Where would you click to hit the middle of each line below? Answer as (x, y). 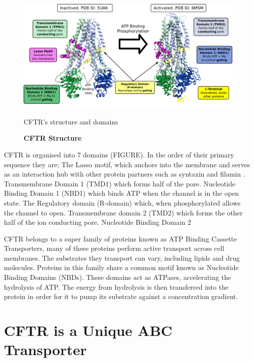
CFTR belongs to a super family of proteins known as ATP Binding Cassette (121, 238)
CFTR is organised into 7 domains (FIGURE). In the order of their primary (119, 154)
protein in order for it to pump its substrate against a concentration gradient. (121, 296)
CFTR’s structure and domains (71, 121)
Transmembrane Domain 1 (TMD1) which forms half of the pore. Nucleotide (120, 183)
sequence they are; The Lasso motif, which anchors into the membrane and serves (127, 164)
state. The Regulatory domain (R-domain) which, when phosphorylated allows (122, 202)
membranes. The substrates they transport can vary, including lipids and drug (122, 257)
